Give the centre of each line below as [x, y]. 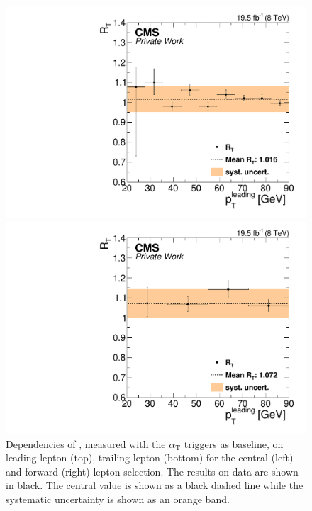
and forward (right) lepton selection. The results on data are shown [152, 471]
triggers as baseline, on [234, 443]
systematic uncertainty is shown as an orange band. [118, 499]
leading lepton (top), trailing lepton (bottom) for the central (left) [150, 457]
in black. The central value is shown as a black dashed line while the [155, 485]
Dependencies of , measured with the [86, 443]
